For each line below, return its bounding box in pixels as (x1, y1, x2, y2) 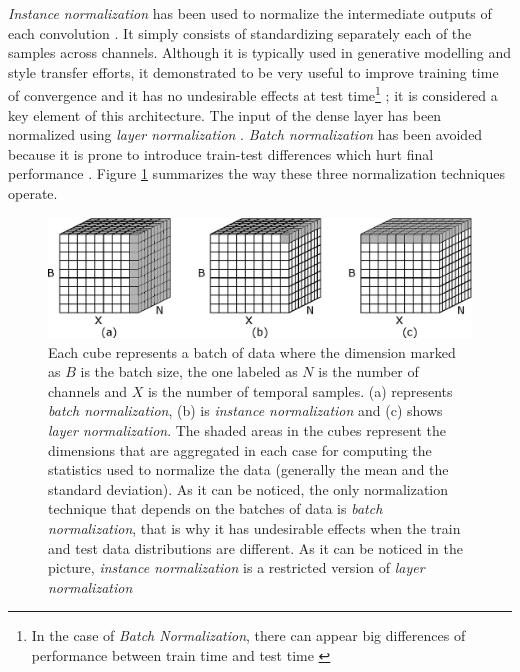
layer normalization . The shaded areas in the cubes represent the (48, 420, 447, 441)
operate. (8, 183, 58, 203)
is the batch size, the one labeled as (80, 361, 298, 382)
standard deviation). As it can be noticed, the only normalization (48, 478, 449, 499)
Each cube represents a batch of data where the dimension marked (48, 341, 456, 362)
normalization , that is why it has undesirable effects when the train (48, 518, 461, 539)
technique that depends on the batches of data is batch (48, 498, 383, 519)
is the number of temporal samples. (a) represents (147, 380, 453, 401)
